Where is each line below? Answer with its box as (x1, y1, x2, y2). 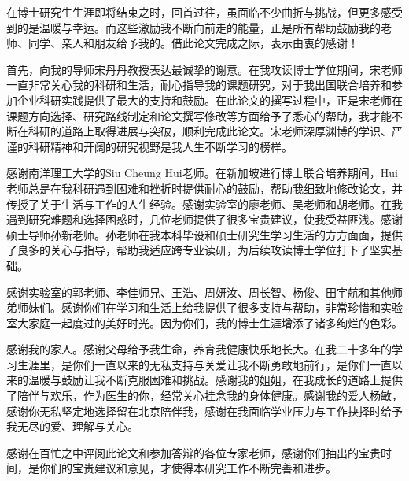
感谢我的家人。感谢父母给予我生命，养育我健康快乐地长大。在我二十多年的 (6, 341, 392, 357)
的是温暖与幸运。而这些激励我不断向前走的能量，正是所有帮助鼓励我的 (17, 19, 381, 35)
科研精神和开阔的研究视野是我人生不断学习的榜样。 (28, 138, 293, 154)
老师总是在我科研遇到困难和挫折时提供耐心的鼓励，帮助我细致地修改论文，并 (6, 179, 403, 196)
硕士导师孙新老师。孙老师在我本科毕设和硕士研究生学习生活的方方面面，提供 (6, 226, 403, 242)
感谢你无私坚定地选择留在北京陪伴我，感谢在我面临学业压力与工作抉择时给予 (6, 402, 403, 419)
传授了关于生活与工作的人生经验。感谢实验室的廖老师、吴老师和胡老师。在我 (6, 195, 403, 212)
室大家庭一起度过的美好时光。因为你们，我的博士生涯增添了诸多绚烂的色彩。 (6, 314, 403, 331)
